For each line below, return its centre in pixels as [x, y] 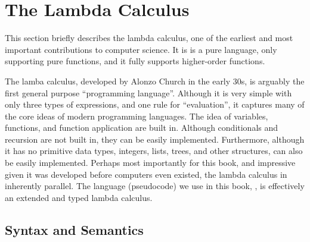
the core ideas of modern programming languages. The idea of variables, [137, 116]
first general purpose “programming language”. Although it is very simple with [148, 92]
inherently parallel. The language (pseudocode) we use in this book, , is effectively [155, 186]
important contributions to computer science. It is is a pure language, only [141, 49]
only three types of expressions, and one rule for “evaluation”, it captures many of [155, 104]
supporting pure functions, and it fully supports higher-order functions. [135, 61]
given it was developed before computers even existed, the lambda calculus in [146, 174]
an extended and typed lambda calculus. [79, 197]
